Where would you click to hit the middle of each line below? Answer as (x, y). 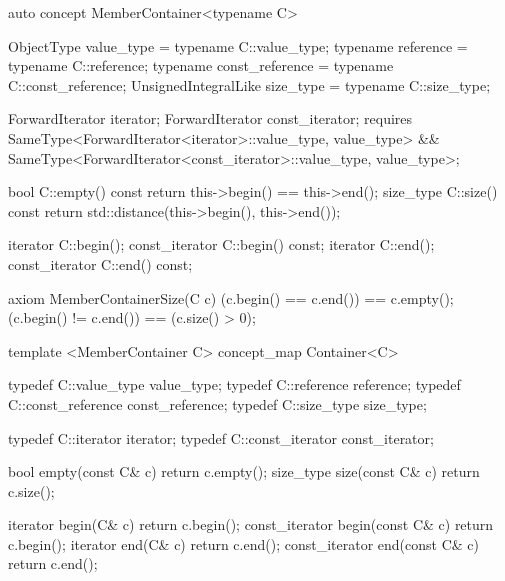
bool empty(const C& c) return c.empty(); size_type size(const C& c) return (244, 471)
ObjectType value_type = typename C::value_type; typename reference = (238, 45)
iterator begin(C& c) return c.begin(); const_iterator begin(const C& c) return (251, 524)
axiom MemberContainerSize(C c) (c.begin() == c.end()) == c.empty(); (231, 297)
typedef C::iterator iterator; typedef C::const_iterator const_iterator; (221, 437)
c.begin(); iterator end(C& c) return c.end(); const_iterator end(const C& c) (243, 543)
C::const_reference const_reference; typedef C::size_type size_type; (217, 403)
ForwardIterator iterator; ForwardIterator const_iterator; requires (210, 118)
